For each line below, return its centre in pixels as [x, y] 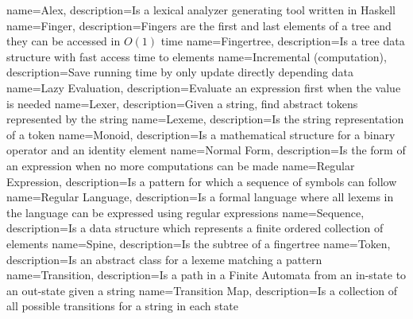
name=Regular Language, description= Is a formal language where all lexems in [200, 197]
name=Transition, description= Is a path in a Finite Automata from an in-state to [206, 275]
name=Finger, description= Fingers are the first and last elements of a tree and [199, 25]
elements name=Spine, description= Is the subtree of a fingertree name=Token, [199, 243]
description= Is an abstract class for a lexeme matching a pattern [164, 259]
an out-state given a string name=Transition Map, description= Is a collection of [202, 290]
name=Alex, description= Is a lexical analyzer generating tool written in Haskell [201, 10]
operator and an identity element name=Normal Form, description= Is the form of [206, 150]
